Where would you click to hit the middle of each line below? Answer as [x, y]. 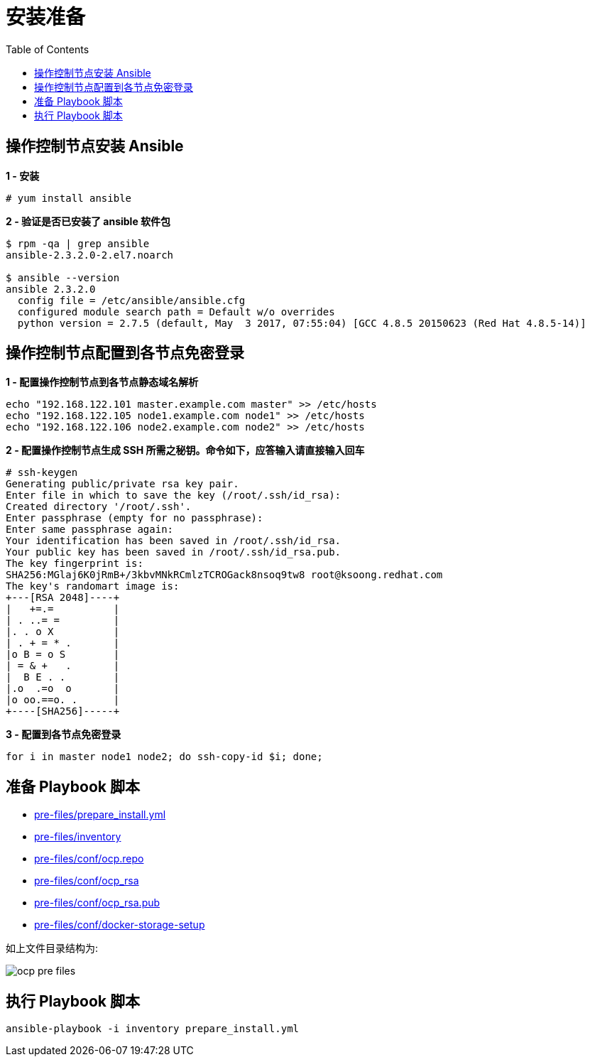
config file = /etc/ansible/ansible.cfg [131, 300]
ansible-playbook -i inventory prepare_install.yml [153, 1029]
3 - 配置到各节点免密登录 [64, 735]
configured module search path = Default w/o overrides [176, 311]
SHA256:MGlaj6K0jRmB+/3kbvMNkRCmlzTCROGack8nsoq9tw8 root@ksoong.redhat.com [224, 575]
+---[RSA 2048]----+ [63, 598]
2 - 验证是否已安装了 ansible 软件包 [88, 221]
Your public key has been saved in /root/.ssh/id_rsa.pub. [174, 552]
